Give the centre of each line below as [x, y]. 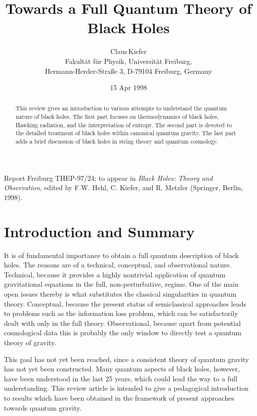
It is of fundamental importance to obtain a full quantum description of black [122, 255]
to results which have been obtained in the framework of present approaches [119, 397]
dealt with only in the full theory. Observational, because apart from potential [123, 323]
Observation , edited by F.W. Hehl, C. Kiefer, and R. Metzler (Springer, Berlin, [124, 187]
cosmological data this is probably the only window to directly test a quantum [123, 333]
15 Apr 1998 [128, 87]
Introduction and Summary [99, 231]
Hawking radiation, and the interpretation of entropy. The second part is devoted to [124, 125]
